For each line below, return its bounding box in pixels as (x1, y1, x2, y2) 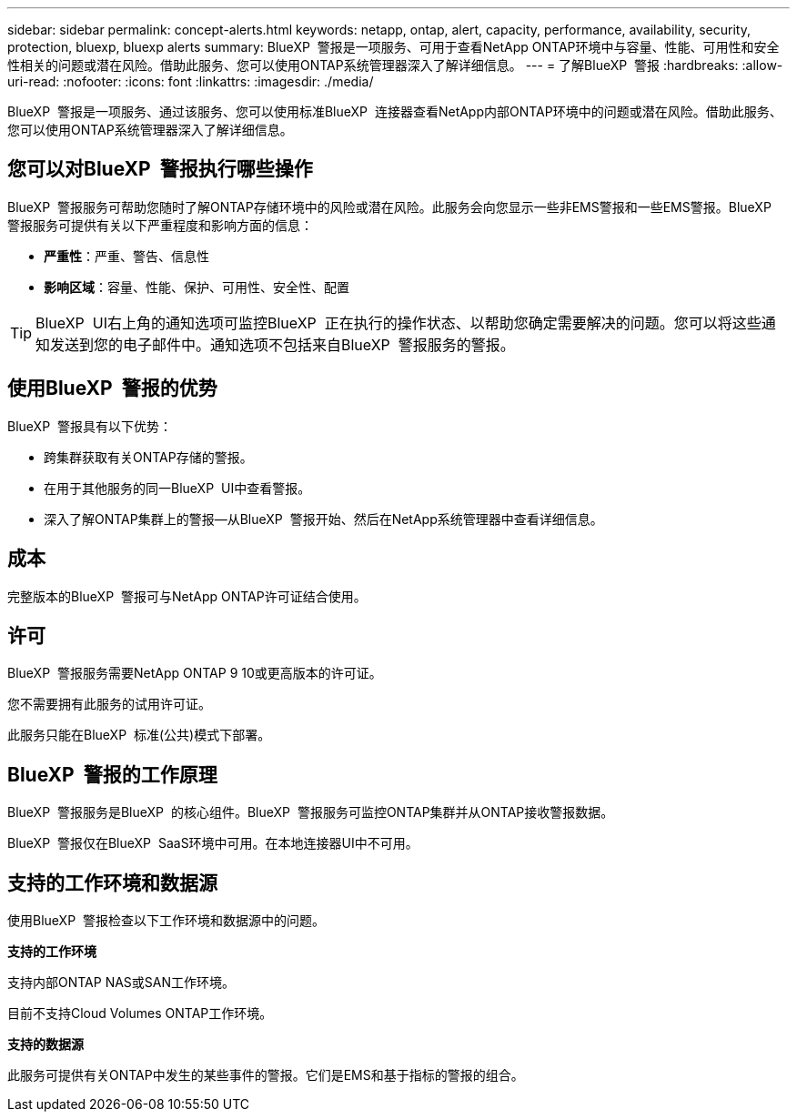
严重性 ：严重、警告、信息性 (44, 247, 209, 264)
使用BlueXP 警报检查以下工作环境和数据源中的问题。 (7, 912, 325, 929)
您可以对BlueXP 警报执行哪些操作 (7, 157, 313, 181)
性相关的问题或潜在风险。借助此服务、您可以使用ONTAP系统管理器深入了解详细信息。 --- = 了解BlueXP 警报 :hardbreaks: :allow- (7, 57, 783, 73)
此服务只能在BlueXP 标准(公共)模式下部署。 (7, 727, 271, 743)
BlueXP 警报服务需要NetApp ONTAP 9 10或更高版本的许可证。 (7, 665, 382, 681)
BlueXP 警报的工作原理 (7, 762, 217, 786)
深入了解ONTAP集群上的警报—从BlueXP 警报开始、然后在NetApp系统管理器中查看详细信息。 (44, 510, 603, 527)
